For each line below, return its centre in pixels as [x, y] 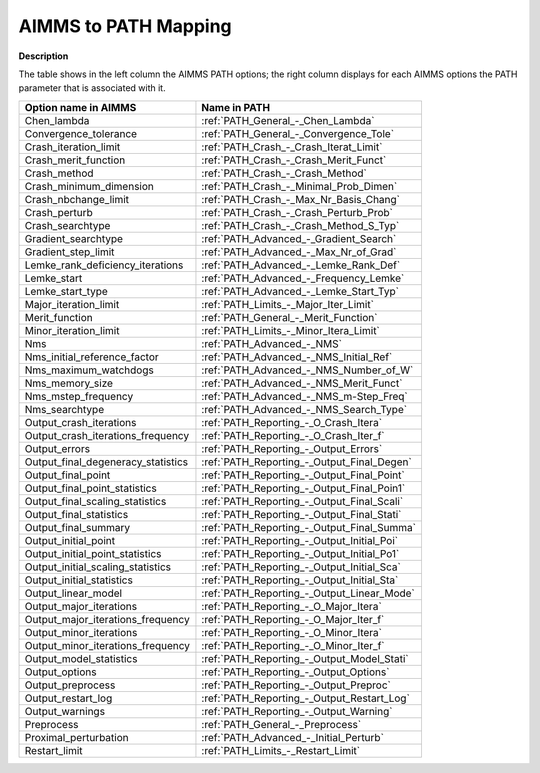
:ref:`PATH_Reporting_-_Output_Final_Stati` [301, 514]
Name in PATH [235, 107]
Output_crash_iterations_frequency [107, 435]
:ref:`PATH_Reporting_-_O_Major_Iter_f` [293, 619]
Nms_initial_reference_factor [91, 357]
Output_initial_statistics [79, 580]
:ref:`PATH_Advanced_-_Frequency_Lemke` [303, 278]
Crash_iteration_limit [72, 147]
